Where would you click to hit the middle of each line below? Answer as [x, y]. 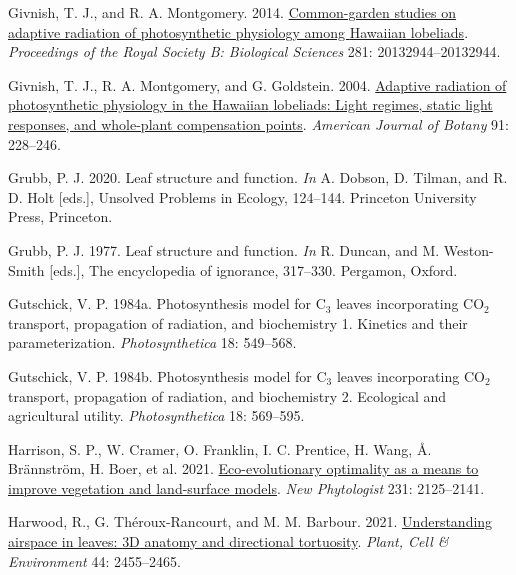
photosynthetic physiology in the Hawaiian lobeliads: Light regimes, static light [250, 104]
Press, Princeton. [60, 216]
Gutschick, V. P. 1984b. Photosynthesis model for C [167, 375]
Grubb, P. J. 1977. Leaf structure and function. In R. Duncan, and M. [224, 249]
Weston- [468, 249]
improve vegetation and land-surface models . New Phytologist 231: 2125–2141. [246, 487]
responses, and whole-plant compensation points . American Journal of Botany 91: [258, 123]
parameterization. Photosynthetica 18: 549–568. [152, 342]
